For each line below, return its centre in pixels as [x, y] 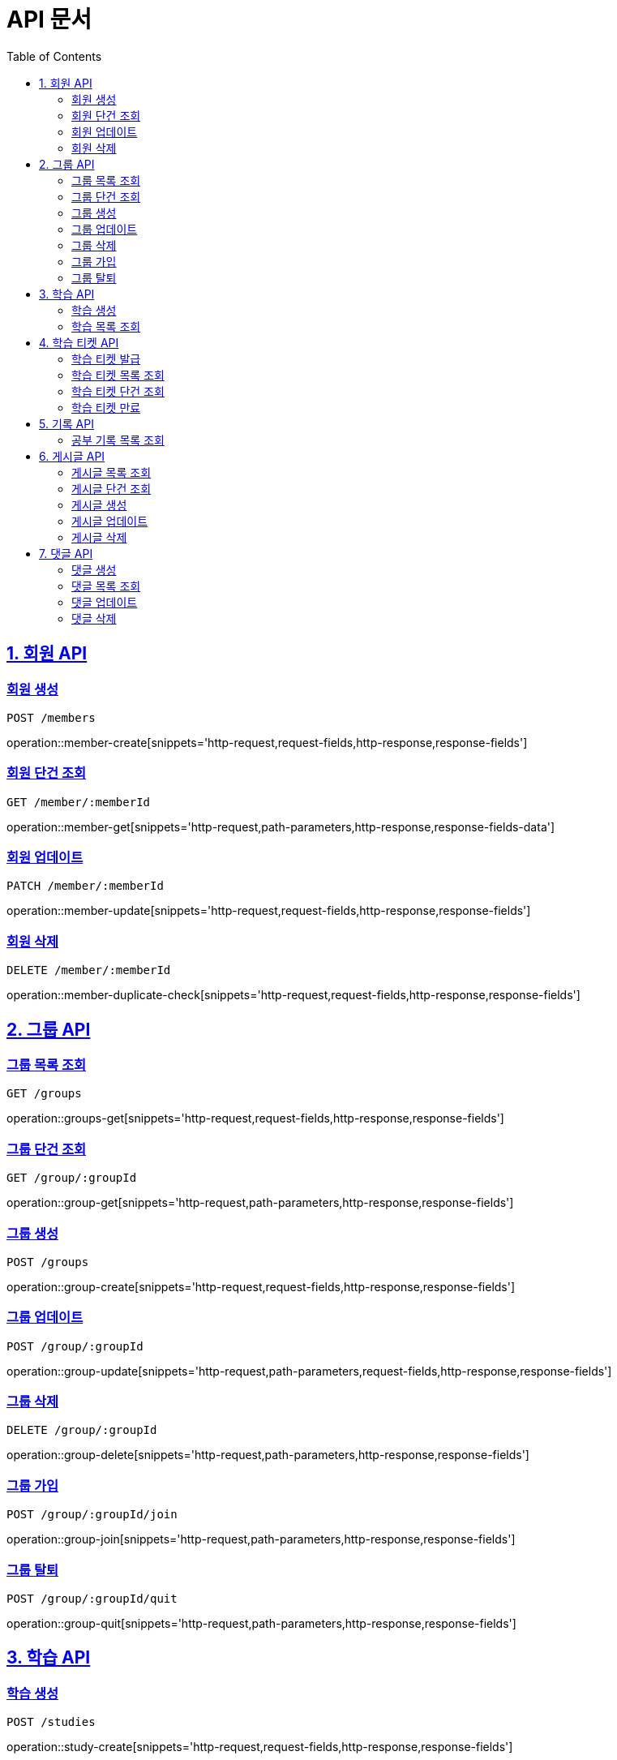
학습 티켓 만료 [106, 407]
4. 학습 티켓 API [79, 342]
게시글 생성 [99, 504]
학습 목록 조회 [106, 326]
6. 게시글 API [72, 456]
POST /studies [51, 1722]
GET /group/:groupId [72, 1178]
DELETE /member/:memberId [89, 970]
